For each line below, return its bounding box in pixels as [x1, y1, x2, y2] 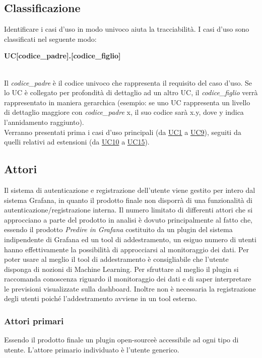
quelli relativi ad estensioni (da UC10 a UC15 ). [4, 136, 150, 147]
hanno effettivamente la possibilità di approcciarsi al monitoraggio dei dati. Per [4, 244, 249, 254]
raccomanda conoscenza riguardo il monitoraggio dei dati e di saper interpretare [4, 273, 251, 284]
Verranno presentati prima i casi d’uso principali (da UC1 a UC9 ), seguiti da [4, 126, 241, 137]
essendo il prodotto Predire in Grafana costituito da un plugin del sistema [4, 224, 233, 235]
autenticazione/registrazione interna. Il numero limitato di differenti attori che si [4, 204, 253, 215]
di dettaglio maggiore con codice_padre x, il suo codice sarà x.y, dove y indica [4, 107, 244, 117]
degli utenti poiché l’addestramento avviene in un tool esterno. [4, 293, 197, 304]
